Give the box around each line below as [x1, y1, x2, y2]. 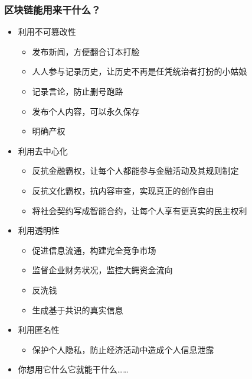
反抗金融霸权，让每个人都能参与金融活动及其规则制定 [32, 164, 239, 177]
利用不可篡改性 [18, 25, 76, 38]
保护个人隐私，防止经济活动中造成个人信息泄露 [32, 343, 214, 355]
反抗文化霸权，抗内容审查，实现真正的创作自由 [32, 184, 214, 196]
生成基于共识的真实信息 [32, 303, 123, 316]
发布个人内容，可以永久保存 [32, 105, 140, 117]
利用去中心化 [18, 144, 68, 157]
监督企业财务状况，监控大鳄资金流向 [32, 264, 173, 276]
